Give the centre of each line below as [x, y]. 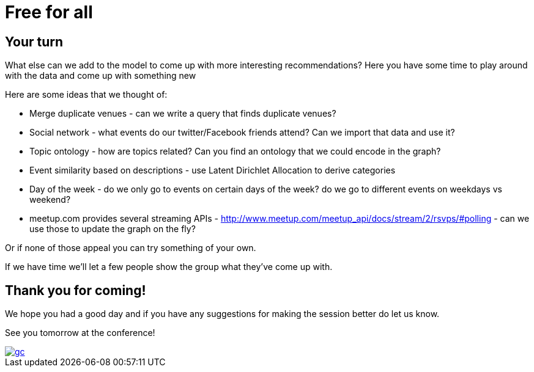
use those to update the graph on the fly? [113, 229]
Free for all [49, 12]
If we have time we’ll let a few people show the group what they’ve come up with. [169, 267]
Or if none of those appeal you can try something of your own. [131, 248]
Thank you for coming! [76, 290]
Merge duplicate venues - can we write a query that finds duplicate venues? [183, 114]
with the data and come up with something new [101, 76]
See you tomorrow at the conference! [80, 333]
